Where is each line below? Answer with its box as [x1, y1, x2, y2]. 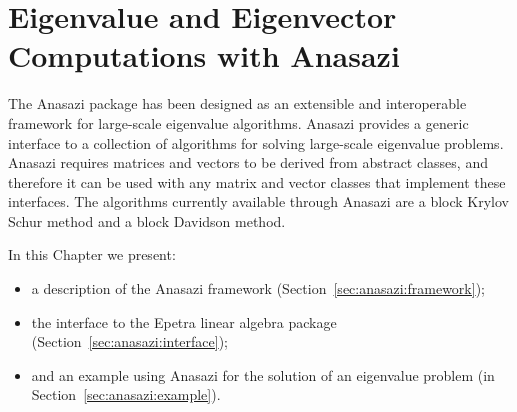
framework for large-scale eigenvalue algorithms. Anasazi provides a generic [8, 112, 469, 133]
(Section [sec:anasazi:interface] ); [31, 331, 229, 352]
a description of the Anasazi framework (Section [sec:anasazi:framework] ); [31, 278, 485, 299]
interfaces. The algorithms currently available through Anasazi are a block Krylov [8, 191, 510, 212]
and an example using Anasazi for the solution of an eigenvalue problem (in [31, 364, 495, 385]
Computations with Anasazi [8, 35, 400, 76]
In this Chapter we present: [8, 244, 176, 265]
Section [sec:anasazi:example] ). [31, 384, 221, 405]
